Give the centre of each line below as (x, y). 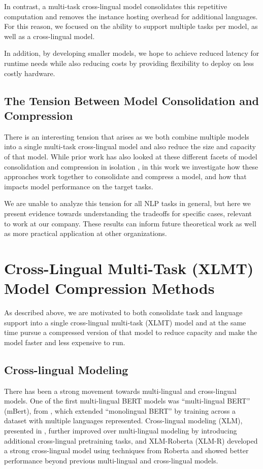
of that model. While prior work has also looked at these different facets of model (131, 156)
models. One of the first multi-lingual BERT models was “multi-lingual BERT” (127, 401)
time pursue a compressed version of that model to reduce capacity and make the (131, 332)
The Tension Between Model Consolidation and (131, 100)
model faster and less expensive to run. (65, 342)
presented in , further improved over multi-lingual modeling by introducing (121, 430)
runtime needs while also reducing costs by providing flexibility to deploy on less (129, 63)
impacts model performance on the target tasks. (79, 186)
